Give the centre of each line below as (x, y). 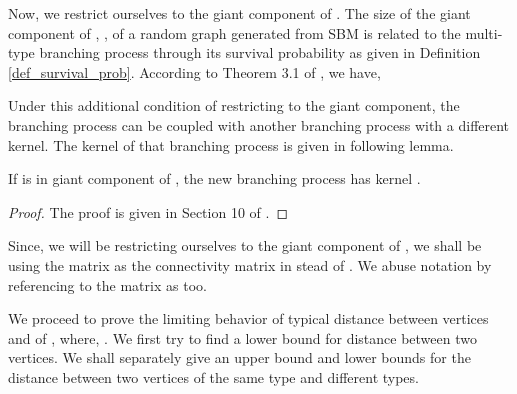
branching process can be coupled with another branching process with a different (259, 124)
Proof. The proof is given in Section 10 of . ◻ (148, 211)
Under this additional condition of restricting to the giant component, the (234, 105)
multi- (484, 32)
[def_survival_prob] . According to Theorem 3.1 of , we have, (194, 71)
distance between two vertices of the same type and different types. (213, 376)
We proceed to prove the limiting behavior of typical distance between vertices (248, 318)
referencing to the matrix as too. (107, 284)
